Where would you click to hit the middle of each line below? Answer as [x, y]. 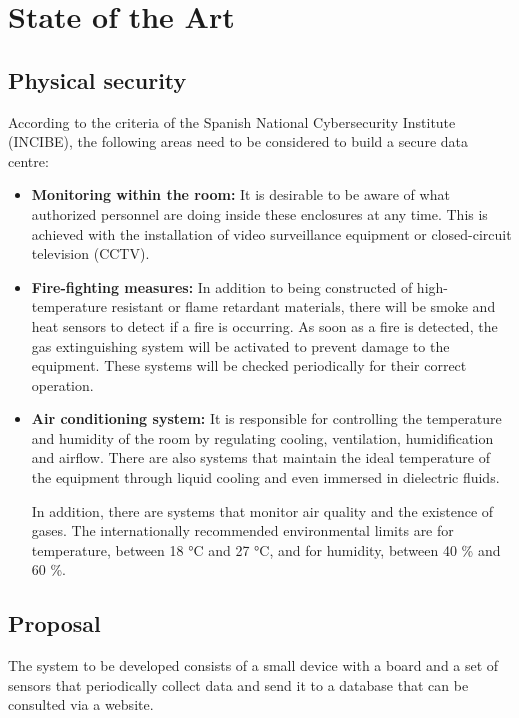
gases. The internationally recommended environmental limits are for [242, 530]
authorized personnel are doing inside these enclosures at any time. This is [259, 213]
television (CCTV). [90, 253]
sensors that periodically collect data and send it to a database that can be [238, 684]
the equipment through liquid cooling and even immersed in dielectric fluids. [265, 477]
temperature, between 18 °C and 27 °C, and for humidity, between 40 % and [266, 549]
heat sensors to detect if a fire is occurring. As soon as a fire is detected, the [264, 325]
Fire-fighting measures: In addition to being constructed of [222, 286]
